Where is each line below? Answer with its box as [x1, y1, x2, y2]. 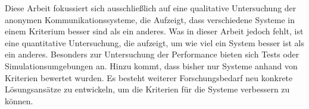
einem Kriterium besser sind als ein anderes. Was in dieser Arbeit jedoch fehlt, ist [5, 25, 304, 37]
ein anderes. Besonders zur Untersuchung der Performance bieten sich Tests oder [5, 48, 299, 60]
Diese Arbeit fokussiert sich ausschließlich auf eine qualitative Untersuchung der [5, 2, 296, 14]
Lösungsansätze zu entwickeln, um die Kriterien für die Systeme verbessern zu [5, 83, 290, 95]
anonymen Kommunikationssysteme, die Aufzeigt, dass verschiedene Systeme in [5, 13, 295, 25]
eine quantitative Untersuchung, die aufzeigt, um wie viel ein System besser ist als [5, 36, 304, 49]
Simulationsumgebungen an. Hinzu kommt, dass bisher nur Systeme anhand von [5, 59, 298, 72]
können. [5, 94, 33, 107]
